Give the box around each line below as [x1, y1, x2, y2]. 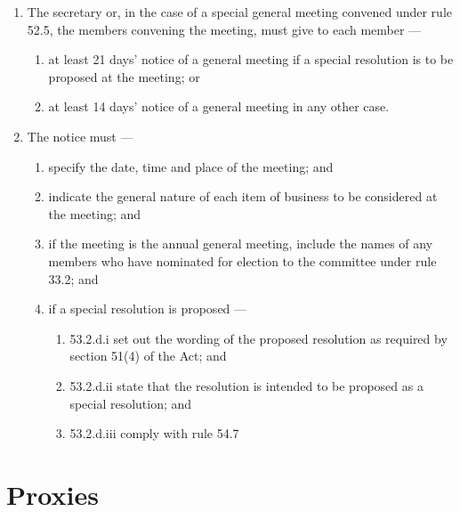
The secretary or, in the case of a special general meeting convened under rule [27, 3, 452, 20]
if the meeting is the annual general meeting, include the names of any [48, 234, 433, 253]
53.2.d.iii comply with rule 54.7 [69, 424, 239, 443]
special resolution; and [69, 394, 192, 412]
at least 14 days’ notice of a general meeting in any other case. [48, 97, 390, 116]
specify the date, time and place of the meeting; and [48, 157, 334, 175]
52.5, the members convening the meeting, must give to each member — [27, 20, 422, 38]
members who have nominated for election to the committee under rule [48, 251, 437, 270]
